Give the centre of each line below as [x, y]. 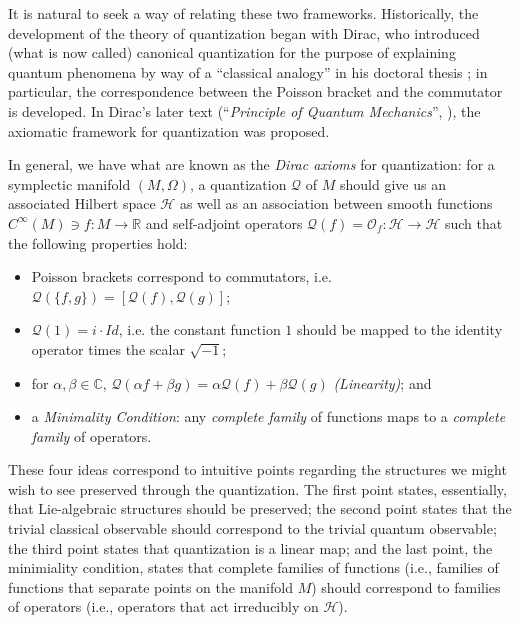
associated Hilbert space [82, 203]
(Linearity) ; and [382, 382]
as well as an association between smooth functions [336, 203]
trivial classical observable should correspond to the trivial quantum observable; [252, 528]
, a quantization [238, 183]
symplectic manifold [69, 183]
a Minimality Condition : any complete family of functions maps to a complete [268, 416]
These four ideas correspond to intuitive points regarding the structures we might [257, 469]
